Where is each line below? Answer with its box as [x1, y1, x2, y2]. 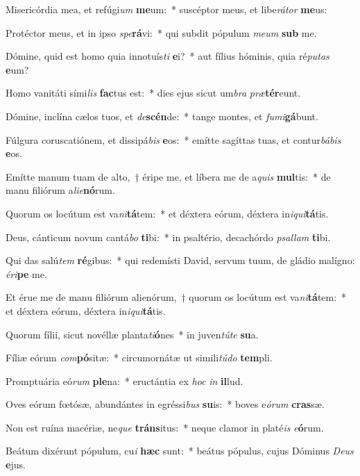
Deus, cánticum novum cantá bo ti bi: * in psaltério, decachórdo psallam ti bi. [6, 229, 331, 244]
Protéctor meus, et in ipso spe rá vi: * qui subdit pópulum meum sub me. [6, 25, 317, 40]
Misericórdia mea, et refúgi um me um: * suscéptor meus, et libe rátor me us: [6, 2, 327, 16]
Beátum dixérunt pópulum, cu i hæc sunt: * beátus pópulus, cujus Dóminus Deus [6, 443, 354, 458]
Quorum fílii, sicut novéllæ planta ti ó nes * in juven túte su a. [6, 327, 259, 341]
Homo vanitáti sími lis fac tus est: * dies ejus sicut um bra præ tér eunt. [6, 85, 301, 100]
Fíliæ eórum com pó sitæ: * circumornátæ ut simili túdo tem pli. [6, 350, 273, 365]
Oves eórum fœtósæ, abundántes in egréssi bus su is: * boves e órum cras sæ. [6, 397, 325, 411]
